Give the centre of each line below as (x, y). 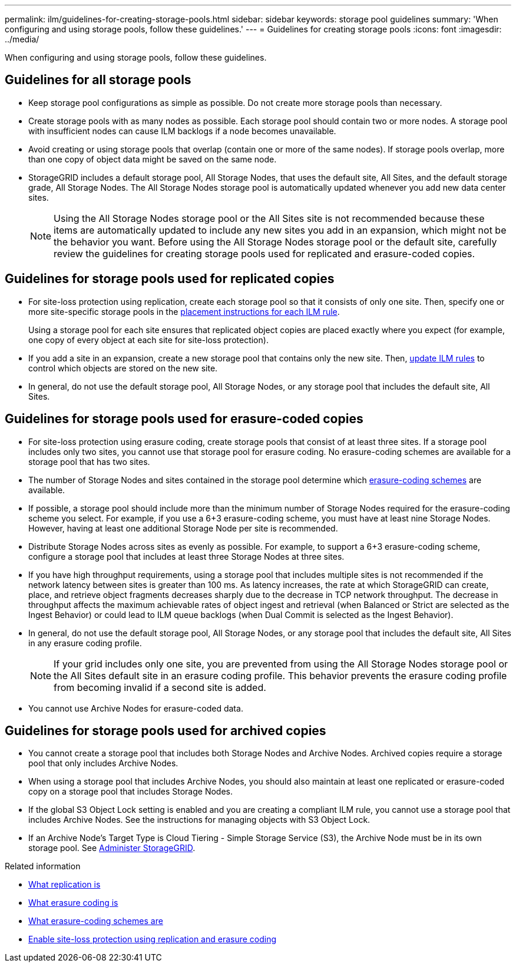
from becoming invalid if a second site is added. (160, 687)
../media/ (22, 39)
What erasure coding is (73, 903)
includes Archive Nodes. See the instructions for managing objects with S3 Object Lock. (199, 820)
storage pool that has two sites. (89, 461)
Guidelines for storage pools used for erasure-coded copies (184, 419)
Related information (43, 866)
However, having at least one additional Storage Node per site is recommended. (183, 528)
